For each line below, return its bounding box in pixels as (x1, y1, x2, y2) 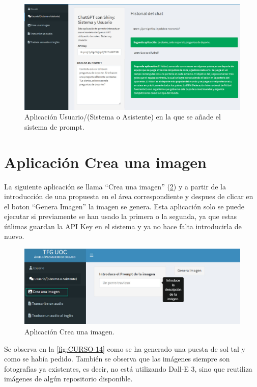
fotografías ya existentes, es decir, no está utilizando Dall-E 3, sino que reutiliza (4, 363, 252, 374)
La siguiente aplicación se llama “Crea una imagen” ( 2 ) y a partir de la (4, 181, 226, 191)
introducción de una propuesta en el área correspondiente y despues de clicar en (4, 191, 253, 202)
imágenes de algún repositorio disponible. (4, 373, 133, 384)
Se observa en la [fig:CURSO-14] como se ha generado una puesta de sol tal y (4, 343, 245, 354)
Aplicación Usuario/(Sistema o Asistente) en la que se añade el (24, 111, 221, 122)
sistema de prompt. (24, 121, 84, 132)
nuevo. (4, 231, 24, 241)
